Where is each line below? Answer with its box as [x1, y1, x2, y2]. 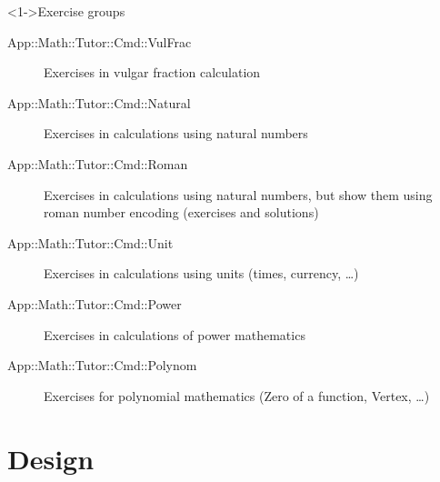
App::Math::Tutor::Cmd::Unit [7, 233, 174, 252]
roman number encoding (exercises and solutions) [44, 203, 319, 222]
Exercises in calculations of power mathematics [44, 325, 305, 344]
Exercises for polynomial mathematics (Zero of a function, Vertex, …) [44, 386, 430, 405]
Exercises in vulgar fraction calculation [44, 63, 261, 82]
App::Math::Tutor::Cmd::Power [7, 294, 182, 313]
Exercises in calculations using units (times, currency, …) [44, 264, 359, 283]
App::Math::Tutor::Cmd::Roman [7, 154, 188, 173]
